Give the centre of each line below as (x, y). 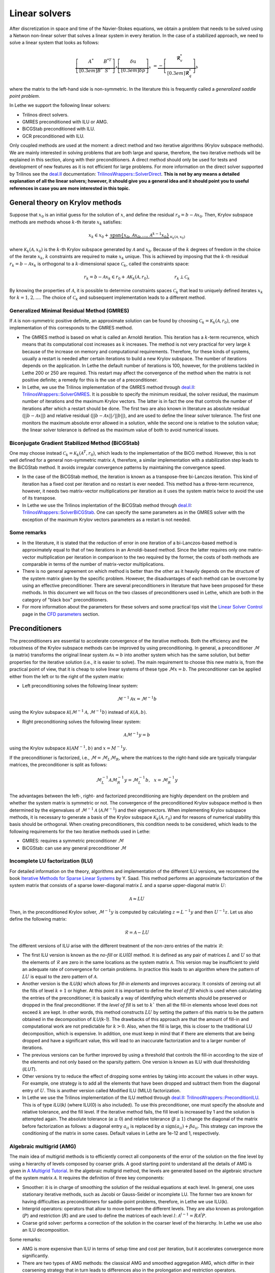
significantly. (36, 1256)
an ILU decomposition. (46, 1230)
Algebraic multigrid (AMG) (43, 1146)
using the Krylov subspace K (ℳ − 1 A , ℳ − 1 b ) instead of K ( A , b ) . (78, 712)
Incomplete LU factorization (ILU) (51, 861)
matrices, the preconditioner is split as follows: (58, 765)
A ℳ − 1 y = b (137, 735)
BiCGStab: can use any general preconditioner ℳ (74, 848)
